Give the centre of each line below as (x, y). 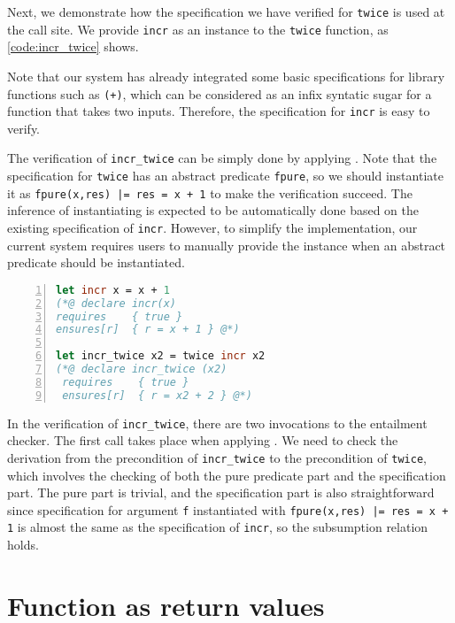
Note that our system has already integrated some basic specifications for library (226, 76)
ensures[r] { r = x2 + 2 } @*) (157, 395)
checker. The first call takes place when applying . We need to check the (203, 440)
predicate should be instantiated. (96, 262)
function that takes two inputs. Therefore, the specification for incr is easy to (219, 111)
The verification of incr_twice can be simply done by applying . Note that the (222, 158)
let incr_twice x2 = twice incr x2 (161, 356)
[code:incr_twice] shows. (73, 46)
